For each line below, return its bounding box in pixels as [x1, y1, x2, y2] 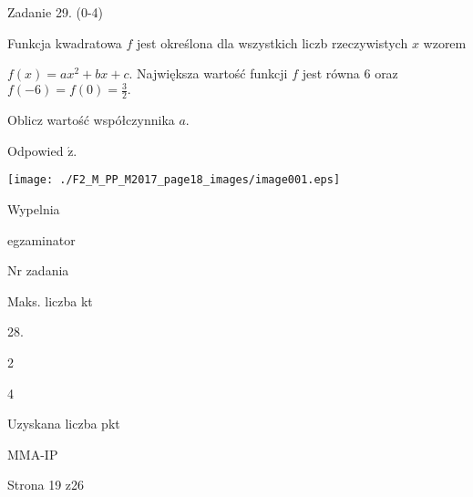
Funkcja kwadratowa [7, 33, 122, 52]
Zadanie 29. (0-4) [7, 3, 103, 21]
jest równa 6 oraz [302, 64, 398, 83]
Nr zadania [7, 261, 69, 280]
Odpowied [7, 140, 64, 160]
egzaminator [7, 230, 76, 249]
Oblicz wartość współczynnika [7, 110, 175, 129]
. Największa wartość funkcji [129, 64, 288, 83]
